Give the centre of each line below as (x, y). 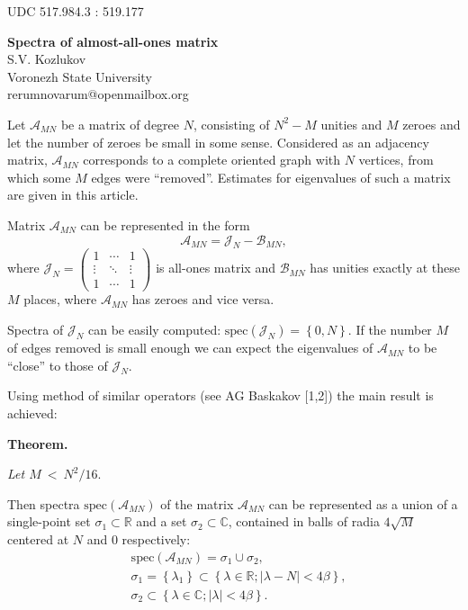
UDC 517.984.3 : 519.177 (76, 11)
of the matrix (197, 503)
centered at (38, 539)
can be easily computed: (155, 330)
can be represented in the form (165, 224)
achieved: (32, 413)
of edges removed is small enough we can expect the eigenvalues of (190, 348)
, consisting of (231, 124)
